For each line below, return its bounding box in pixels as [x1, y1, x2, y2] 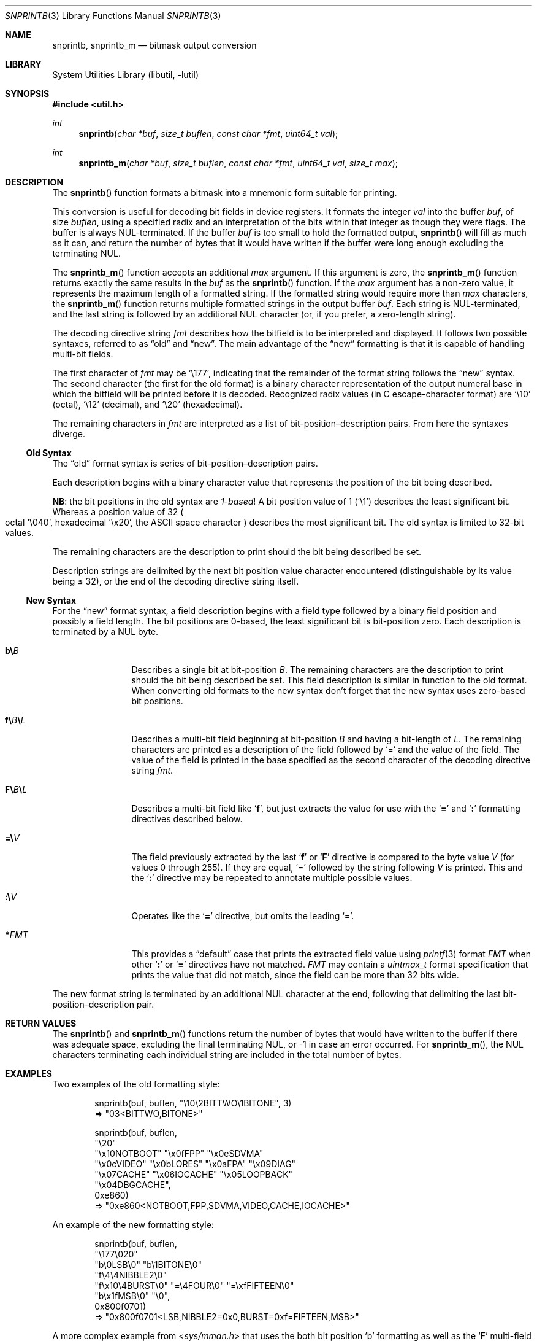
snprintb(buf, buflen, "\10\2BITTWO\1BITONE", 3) [94, 1098, 292, 1108]
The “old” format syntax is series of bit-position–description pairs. [52, 458, 318, 468]
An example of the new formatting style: [52, 1219, 214, 1230]
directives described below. [131, 814, 243, 824]
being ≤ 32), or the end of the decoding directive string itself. [52, 576, 299, 586]
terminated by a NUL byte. [52, 626, 159, 637]
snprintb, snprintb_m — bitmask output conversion [52, 40, 257, 50]
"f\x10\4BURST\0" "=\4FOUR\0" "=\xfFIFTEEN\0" [94, 1280, 294, 1291]
